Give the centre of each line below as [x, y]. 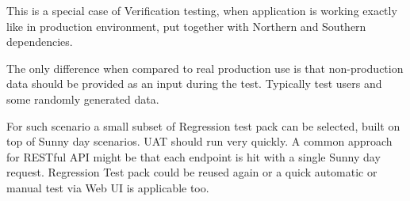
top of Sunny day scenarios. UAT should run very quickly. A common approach [199, 141]
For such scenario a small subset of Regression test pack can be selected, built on [203, 125]
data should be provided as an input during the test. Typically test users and [194, 83]
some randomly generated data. [83, 99]
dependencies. [40, 42]
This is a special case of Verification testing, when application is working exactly [202, 10]
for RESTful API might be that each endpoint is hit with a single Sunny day [194, 156]
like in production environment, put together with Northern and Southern [186, 26]
